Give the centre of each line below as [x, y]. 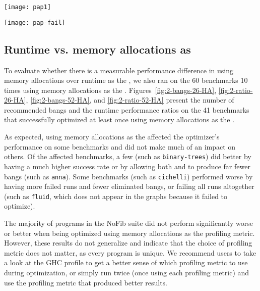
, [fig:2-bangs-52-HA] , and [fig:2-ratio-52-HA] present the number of [130, 100]
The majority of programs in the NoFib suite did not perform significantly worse [128, 223]
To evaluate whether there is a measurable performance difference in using [119, 70]
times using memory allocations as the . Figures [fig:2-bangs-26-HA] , [110, 90]
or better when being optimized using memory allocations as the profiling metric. [129, 233]
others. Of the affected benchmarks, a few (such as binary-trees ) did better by [128, 156]
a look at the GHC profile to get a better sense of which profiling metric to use [126, 262]
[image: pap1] [28, 7]
